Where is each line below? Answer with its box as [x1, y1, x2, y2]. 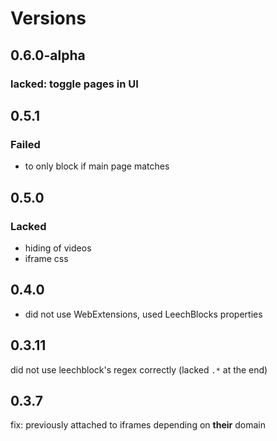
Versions [10, 7, 87, 30]
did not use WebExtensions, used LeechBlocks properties [24, 308, 263, 320]
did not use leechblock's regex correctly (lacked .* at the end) [10, 363, 268, 376]
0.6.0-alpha [10, 47, 86, 64]
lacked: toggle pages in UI [10, 77, 139, 91]
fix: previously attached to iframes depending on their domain [10, 419, 266, 431]
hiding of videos [24, 242, 92, 254]
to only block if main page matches [24, 160, 170, 172]
